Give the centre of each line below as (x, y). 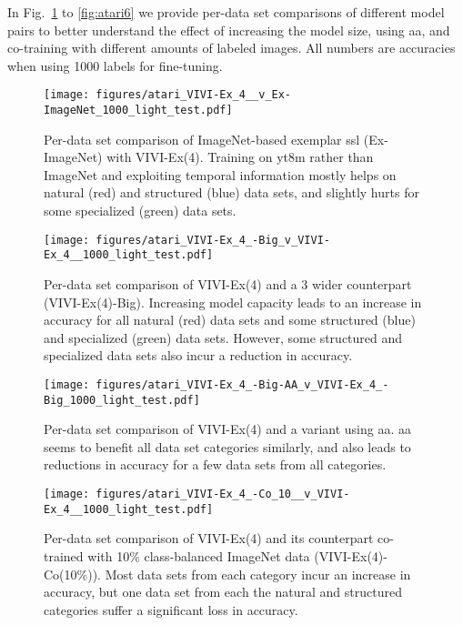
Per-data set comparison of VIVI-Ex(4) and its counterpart (209, 538)
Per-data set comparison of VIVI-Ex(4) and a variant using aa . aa (228, 429)
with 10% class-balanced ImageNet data (199, 555)
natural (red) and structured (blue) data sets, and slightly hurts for (231, 192)
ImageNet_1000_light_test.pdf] (138, 111)
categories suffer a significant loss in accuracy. (171, 609)
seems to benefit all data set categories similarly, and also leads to (227, 446)
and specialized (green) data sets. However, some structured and (223, 337)
